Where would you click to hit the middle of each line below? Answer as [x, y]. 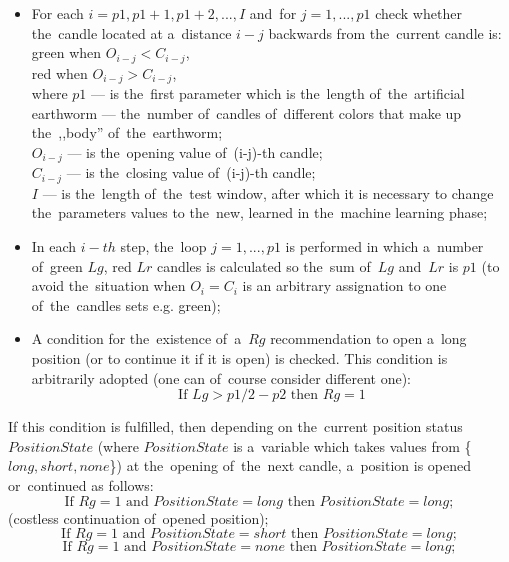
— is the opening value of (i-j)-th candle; [195, 151]
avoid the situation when [108, 285]
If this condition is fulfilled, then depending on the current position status [235, 426]
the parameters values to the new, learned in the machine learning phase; [259, 212]
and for [273, 13]
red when [59, 72]
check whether [418, 13]
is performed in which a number [384, 245]
